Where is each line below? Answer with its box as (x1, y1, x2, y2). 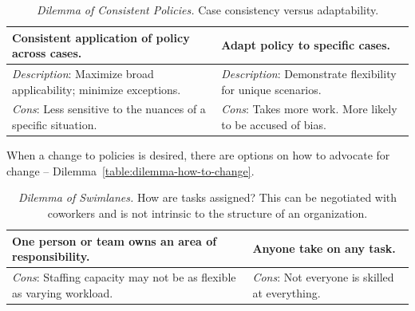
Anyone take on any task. (252, 240, 396, 257)
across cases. (12, 45, 82, 61)
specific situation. (12, 116, 97, 133)
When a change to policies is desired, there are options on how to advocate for (6, 147, 390, 163)
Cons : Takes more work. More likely (221, 100, 397, 117)
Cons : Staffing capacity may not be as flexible (12, 268, 236, 285)
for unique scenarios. (221, 81, 322, 97)
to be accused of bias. (221, 116, 326, 133)
